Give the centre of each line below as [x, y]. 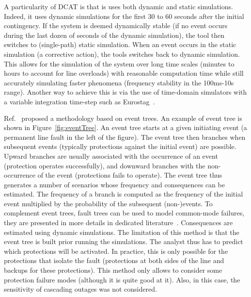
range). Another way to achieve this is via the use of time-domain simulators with [125, 92]
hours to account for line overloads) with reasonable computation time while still [124, 73]
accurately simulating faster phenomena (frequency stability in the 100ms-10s [119, 82]
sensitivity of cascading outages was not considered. [80, 289]
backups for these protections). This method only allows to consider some [113, 270]
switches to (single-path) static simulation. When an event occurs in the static [120, 44]
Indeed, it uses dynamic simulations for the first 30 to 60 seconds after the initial [124, 16]
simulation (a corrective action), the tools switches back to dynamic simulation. [122, 54]
